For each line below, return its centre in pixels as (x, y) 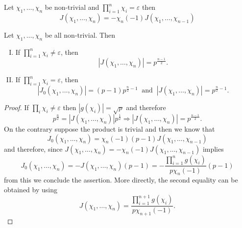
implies (213, 148)
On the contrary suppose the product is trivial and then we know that (109, 128)
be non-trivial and (72, 7)
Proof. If (16, 107)
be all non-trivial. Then (80, 34)
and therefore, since (33, 148)
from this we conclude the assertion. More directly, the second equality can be (121, 180)
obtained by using (31, 189)
